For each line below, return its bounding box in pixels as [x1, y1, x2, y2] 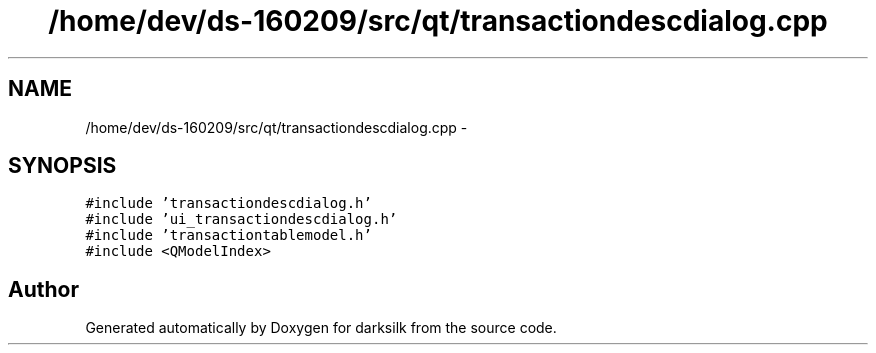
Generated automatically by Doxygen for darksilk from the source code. [85, 319, 557, 337]
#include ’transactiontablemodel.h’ [85, 227, 372, 244]
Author [8, 276, 79, 302]
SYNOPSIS [8, 153, 117, 179]
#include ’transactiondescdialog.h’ [85, 195, 372, 212]
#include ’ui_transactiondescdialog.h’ [85, 211, 398, 228]
